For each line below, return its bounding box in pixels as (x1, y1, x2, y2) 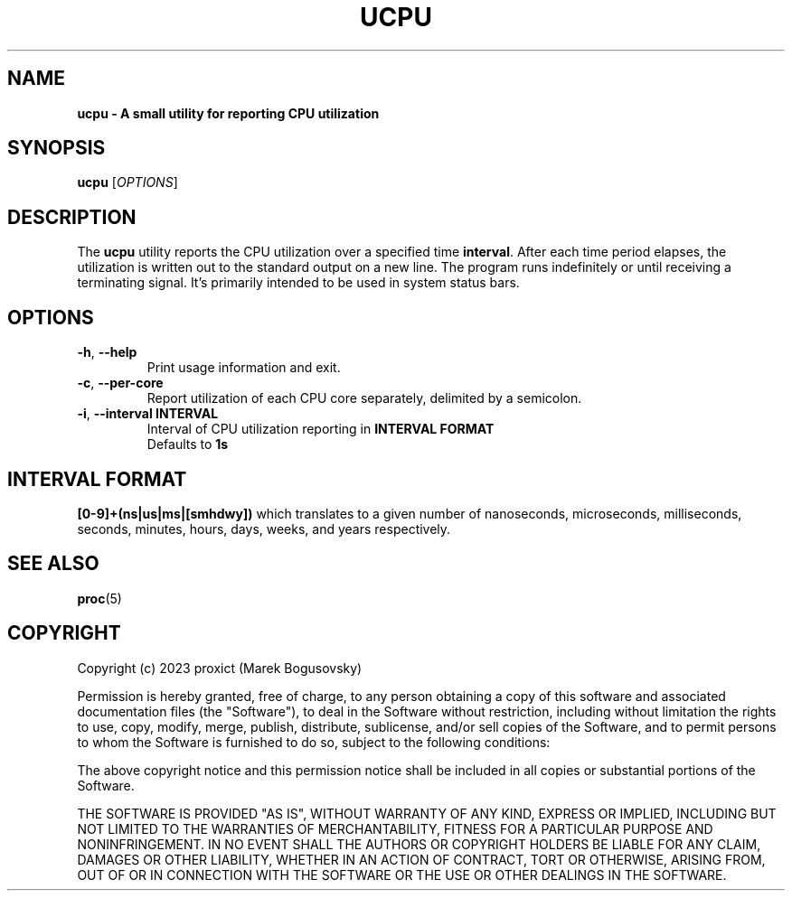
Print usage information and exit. (146, 360, 341, 376)
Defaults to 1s (146, 436, 229, 453)
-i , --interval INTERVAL (77, 406, 219, 422)
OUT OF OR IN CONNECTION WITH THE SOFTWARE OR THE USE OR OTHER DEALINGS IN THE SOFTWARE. (77, 866, 727, 883)
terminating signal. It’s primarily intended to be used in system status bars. (77, 275, 520, 291)
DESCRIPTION (7, 205, 137, 229)
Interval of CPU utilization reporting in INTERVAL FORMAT (146, 421, 495, 437)
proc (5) (77, 590, 122, 606)
